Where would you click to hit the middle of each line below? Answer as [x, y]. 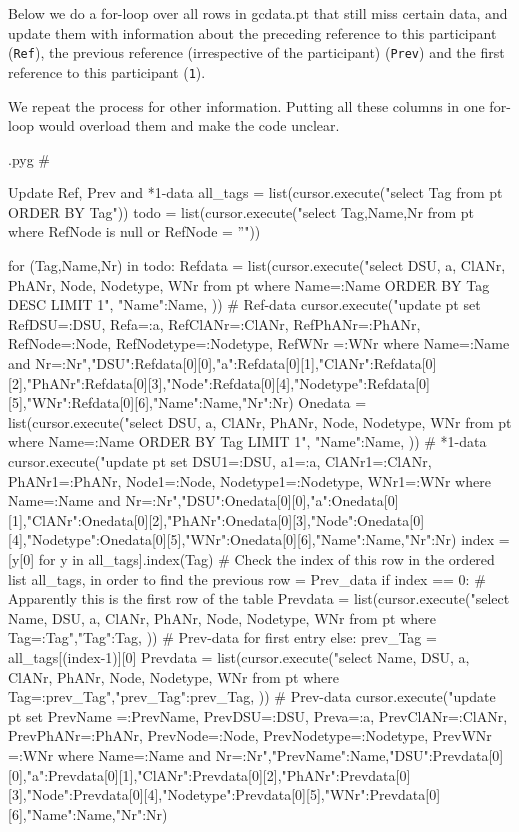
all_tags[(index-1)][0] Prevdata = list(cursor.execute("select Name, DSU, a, [239, 656]
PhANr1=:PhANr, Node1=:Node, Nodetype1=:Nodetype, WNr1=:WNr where [249, 480]
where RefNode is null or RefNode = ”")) [134, 231]
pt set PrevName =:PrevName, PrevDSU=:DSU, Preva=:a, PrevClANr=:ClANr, [258, 715]
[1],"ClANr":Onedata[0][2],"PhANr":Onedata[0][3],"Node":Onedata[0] [216, 519]
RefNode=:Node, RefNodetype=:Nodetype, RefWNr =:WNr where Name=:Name [259, 343]
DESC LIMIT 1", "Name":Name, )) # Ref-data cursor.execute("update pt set [244, 304]
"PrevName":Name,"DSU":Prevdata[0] [387, 754]
